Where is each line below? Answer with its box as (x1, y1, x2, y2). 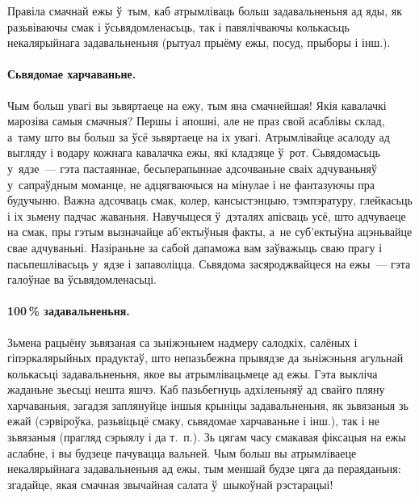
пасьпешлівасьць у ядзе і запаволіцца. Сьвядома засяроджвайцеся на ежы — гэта (7, 255, 411, 272)
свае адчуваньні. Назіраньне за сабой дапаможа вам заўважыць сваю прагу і (7, 238, 383, 255)
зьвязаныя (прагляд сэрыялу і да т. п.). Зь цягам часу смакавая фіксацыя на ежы (7, 428, 406, 445)
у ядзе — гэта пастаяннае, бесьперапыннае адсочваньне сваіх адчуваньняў (7, 159, 378, 176)
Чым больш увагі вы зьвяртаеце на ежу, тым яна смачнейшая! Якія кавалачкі (7, 96, 387, 113)
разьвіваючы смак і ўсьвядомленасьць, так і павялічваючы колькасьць (7, 18, 350, 35)
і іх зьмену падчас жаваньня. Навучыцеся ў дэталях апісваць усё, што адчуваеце (7, 207, 406, 224)
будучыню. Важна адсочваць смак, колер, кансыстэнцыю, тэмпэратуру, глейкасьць (7, 192, 413, 209)
